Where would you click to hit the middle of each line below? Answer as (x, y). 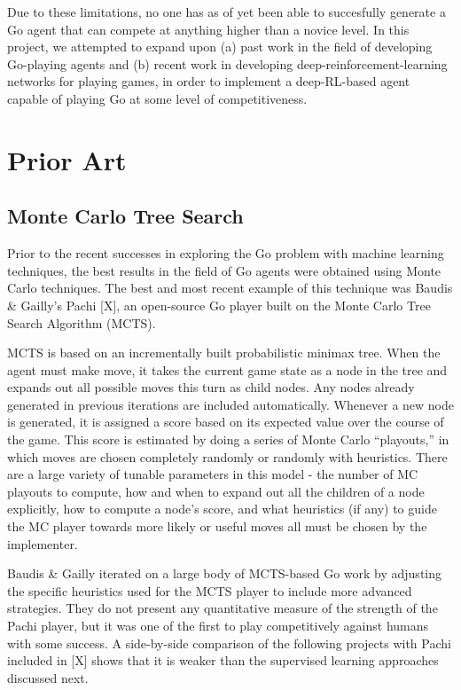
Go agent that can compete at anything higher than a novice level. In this (208, 29)
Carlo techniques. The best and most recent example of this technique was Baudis (230, 288)
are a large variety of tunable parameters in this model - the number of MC (213, 474)
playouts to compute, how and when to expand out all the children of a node (216, 491)
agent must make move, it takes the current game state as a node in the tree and (227, 369)
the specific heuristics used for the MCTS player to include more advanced (210, 590)
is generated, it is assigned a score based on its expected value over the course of (226, 422)
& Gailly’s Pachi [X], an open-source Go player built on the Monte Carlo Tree (219, 305)
